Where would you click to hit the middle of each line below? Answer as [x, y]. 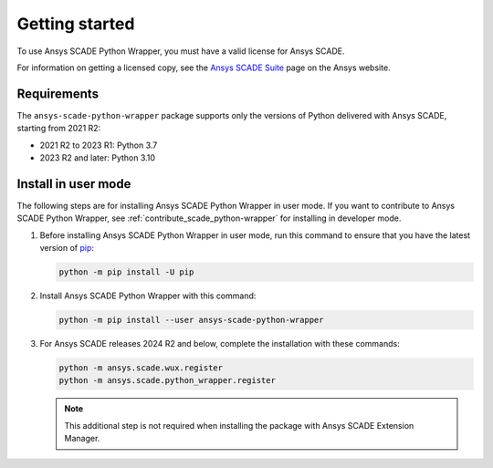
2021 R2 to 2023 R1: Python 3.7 [99, 145]
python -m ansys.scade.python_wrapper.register [167, 380]
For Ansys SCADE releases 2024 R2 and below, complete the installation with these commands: [220, 344]
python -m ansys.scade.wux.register [141, 368]
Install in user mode [74, 184]
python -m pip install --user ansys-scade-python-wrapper [191, 320]
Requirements [58, 94]
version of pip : [67, 248]
